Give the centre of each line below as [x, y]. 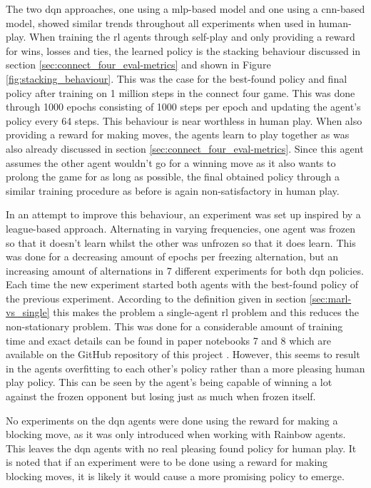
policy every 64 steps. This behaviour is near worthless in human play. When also [184, 120]
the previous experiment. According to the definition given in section [156, 298]
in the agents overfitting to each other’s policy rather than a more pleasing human [185, 368]
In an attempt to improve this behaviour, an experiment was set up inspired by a [183, 214]
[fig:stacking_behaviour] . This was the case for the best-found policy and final [177, 78]
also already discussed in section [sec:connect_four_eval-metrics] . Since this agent [185, 148]
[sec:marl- [330, 298]
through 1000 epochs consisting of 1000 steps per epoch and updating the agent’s [183, 107]
